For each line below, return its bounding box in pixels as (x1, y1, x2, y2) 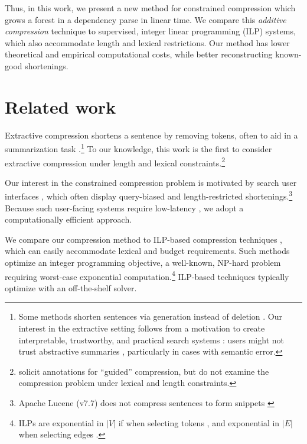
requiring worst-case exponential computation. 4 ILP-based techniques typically (5, 268, 289, 282)
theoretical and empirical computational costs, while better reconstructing (5, 48, 273, 60)
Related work (5, 94, 116, 118)
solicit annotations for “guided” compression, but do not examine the (18, 365, 269, 377)
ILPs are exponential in (18, 416, 104, 429)
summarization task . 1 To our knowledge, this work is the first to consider (5, 141, 272, 155)
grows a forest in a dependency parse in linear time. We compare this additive (5, 13, 286, 25)
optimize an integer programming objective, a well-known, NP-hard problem (5, 256, 281, 268)
